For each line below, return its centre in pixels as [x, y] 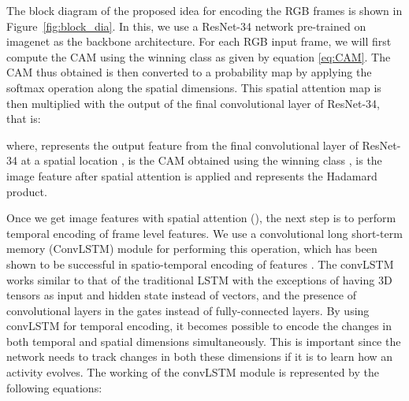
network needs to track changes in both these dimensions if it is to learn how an [200, 356]
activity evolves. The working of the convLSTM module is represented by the [193, 372]
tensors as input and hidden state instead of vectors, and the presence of [181, 295]
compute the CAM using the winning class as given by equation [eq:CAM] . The [199, 56]
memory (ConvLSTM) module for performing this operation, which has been [192, 249]
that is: [24, 119]
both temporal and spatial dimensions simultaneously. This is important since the [204, 341]
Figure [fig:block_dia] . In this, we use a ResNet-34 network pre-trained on [186, 26]
